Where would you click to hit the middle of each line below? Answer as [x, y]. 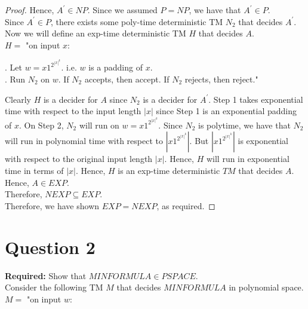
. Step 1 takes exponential [256, 99]
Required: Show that [46, 275]
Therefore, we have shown [52, 205]
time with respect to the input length [73, 111]
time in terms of [34, 171]
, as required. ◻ [186, 205]
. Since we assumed [122, 10]
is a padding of [115, 67]
